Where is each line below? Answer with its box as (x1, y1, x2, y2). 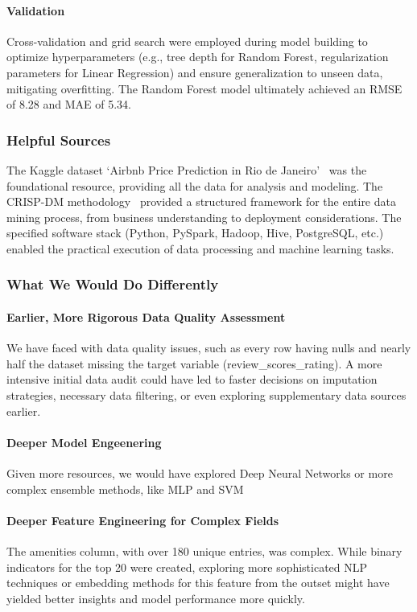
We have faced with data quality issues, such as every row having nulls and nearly (6, 339, 411, 356)
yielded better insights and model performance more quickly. (6, 589, 305, 606)
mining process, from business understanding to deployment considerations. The (6, 208, 402, 225)
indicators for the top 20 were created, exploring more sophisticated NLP (6, 558, 368, 575)
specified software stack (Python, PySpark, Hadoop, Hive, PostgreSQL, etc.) (6, 224, 384, 241)
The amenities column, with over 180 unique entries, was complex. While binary (6, 542, 403, 559)
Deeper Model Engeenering (6, 433, 162, 450)
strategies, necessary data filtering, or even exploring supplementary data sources (6, 386, 407, 403)
